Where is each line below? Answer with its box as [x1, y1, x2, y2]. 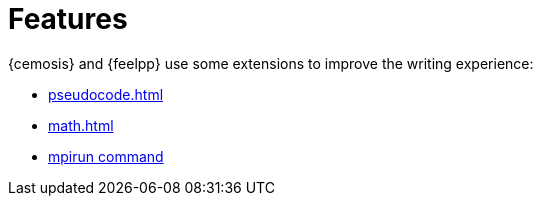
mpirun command [48, 147, 164, 165]
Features [8, 2, 128, 36]
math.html [48, 116, 114, 134]
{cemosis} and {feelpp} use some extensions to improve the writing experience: [8, 54, 534, 72]
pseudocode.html [48, 85, 164, 103]
